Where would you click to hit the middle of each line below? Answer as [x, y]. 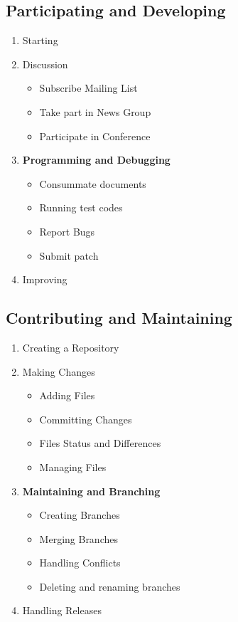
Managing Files [73, 466]
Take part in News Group [95, 111]
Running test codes [81, 207]
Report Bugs [67, 231]
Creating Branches [80, 515]
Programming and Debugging [96, 160]
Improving [45, 279]
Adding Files [67, 395]
